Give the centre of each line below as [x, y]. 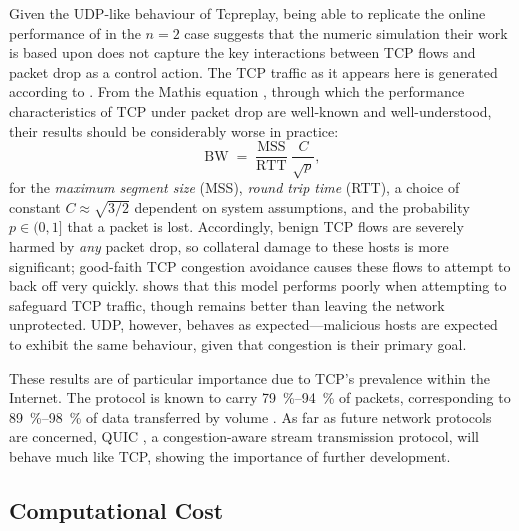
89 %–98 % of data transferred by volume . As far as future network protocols [250, 416]
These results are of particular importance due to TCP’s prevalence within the [249, 377]
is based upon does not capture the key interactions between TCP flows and [242, 52]
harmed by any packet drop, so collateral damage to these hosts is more [229, 245]
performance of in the [75, 32]
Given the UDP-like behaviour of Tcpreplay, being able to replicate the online [247, 13]
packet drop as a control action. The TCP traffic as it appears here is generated [253, 71]
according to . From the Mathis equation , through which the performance [237, 91]
